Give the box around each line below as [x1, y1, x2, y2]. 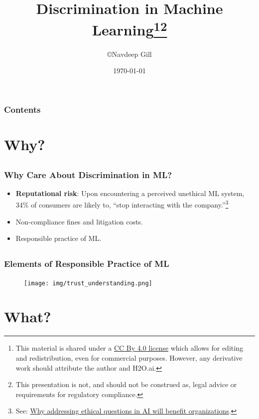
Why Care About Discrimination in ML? [4, 168, 172, 181]
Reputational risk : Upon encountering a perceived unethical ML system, [15, 188, 245, 198]
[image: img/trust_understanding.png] [24, 279, 152, 287]
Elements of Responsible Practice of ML [4, 257, 169, 270]
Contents [4, 103, 41, 115]
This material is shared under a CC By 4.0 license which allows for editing [15, 343, 243, 353]
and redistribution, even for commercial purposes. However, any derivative [15, 352, 243, 363]
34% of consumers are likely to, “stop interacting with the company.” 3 [15, 198, 229, 210]
